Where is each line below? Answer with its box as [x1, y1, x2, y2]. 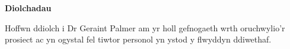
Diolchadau [5, 2, 52, 14]
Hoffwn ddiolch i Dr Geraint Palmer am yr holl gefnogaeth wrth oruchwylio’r [5, 21, 285, 34]
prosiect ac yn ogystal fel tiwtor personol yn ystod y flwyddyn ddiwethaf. [5, 33, 272, 45]
